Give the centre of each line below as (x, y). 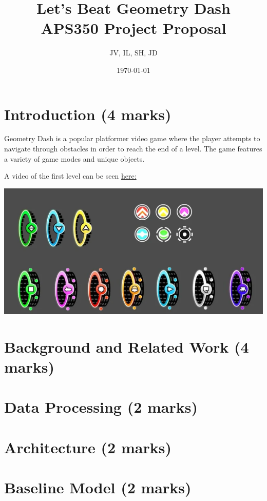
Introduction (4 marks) (88, 114)
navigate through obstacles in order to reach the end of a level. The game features (133, 149)
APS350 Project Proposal (133, 28)
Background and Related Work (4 (127, 346)
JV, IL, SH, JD (133, 53)
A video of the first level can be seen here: (70, 176)
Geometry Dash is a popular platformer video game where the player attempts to (132, 138)
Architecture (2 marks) (88, 447)
